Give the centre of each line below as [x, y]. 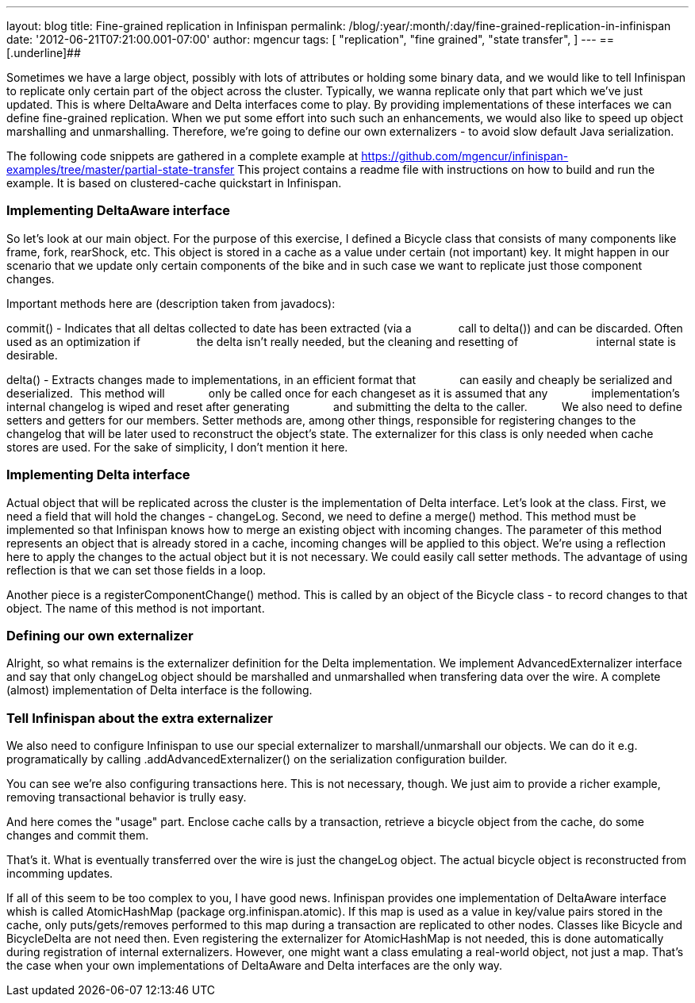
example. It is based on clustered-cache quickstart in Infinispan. [174, 183]
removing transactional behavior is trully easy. [127, 797]
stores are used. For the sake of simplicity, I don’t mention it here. [177, 447]
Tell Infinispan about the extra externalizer [140, 718]
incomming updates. [60, 873]
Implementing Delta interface [98, 475]
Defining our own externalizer [100, 635]
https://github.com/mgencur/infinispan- [465, 156]
